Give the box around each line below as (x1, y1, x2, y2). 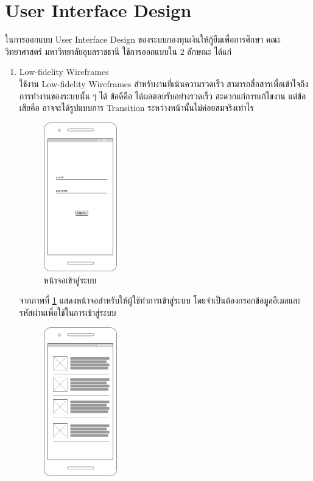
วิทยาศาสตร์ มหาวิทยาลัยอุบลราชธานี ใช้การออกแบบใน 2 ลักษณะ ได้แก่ (5, 45, 232, 57)
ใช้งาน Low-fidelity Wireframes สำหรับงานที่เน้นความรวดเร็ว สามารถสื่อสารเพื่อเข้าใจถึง (19, 77, 309, 90)
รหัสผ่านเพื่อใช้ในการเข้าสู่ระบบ (19, 305, 116, 318)
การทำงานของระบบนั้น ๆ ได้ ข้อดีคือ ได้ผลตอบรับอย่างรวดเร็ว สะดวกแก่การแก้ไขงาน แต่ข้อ (19, 89, 306, 102)
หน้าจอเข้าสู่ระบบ (43, 273, 97, 286)
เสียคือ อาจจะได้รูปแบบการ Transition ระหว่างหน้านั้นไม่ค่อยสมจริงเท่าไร (19, 101, 254, 114)
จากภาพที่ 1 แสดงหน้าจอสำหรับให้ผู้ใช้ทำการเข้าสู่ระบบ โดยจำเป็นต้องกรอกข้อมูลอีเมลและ (19, 294, 301, 307)
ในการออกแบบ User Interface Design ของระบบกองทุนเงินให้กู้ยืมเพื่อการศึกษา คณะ (5, 33, 281, 46)
